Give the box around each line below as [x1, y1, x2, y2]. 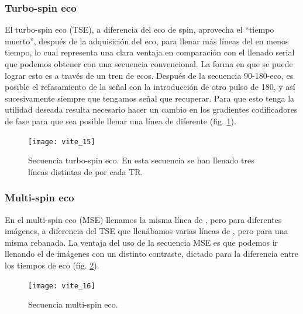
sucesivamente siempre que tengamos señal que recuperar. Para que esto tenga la [5, 92, 295, 104]
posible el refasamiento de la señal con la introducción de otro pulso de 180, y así [5, 81, 295, 93]
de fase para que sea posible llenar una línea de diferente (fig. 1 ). [5, 114, 236, 127]
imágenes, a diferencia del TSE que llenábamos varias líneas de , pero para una [5, 225, 288, 237]
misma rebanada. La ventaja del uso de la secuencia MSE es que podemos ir [5, 236, 278, 248]
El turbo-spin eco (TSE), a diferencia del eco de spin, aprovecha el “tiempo [5, 23, 274, 36]
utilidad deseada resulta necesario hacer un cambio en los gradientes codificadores [5, 103, 298, 116]
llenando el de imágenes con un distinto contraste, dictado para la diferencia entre [5, 247, 299, 260]
